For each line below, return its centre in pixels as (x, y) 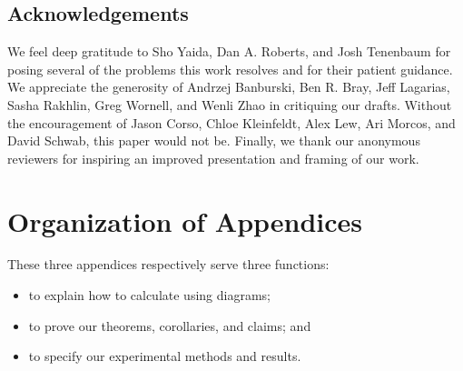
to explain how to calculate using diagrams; (149, 295)
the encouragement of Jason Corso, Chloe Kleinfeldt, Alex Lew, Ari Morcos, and (231, 122)
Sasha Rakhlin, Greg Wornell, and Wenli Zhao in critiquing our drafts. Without (230, 104)
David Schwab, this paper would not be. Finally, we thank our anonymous (214, 140)
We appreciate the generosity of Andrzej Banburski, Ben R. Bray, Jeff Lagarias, (229, 87)
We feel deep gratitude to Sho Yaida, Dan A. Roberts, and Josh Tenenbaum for (229, 51)
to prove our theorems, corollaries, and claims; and (170, 325)
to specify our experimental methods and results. (165, 356)
